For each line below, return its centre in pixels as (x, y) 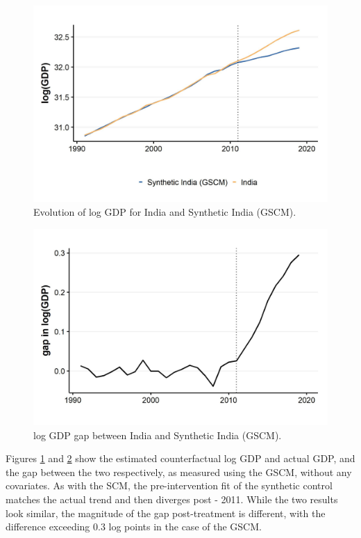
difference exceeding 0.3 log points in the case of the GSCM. (134, 527)
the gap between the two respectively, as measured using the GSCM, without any (179, 472)
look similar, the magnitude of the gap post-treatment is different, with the (166, 513)
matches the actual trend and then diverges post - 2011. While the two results (172, 499)
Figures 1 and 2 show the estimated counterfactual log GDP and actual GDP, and (180, 458)
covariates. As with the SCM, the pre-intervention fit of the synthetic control (169, 485)
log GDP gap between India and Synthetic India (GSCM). (158, 435)
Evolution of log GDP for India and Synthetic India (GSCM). (165, 211)
